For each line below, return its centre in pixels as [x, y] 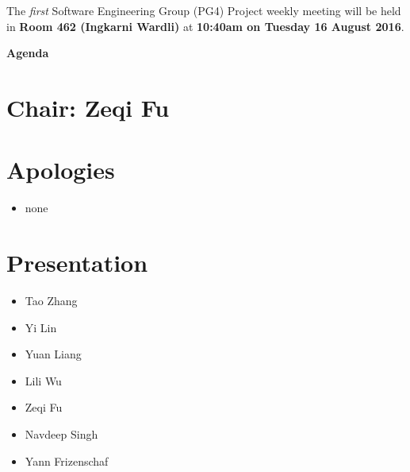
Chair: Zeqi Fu [88, 107]
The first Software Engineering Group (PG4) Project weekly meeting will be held [204, 10]
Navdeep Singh [61, 433]
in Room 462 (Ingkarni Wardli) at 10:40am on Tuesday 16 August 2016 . [205, 26]
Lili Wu [43, 380]
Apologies [61, 170]
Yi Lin [41, 327]
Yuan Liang [53, 354]
